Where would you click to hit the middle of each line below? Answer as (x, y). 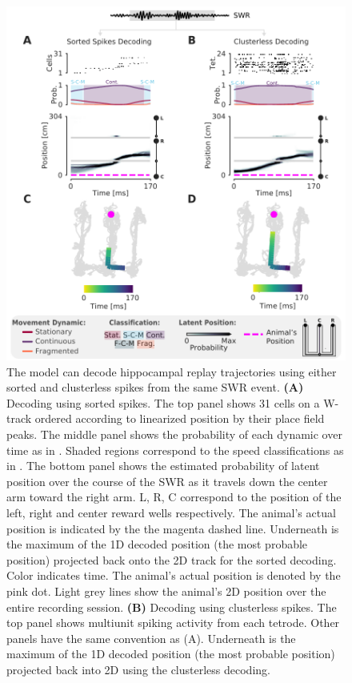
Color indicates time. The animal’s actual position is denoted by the (174, 575)
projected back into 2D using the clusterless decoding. (138, 669)
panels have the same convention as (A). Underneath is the (151, 638)
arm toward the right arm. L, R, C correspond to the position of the (174, 497)
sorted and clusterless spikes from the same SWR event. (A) (155, 387)
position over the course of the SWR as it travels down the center (167, 481)
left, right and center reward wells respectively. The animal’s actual (171, 512)
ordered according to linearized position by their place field (180, 418)
